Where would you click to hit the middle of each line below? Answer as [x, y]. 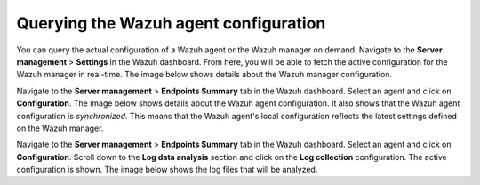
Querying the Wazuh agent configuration [171, 23]
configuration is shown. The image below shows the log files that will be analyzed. [167, 170]
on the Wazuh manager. [60, 128]
